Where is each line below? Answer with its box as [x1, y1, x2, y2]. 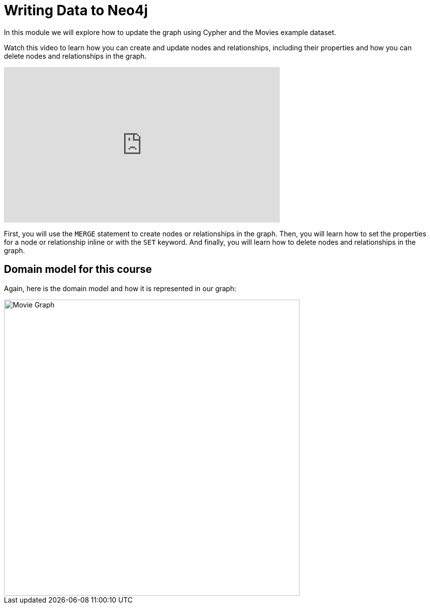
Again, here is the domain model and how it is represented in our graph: [4, 284, 236, 293]
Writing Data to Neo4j [4, 2, 148, 19]
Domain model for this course [4, 263, 152, 276]
